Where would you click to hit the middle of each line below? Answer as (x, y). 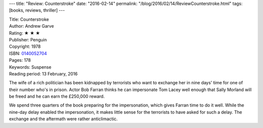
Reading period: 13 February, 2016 (43, 73)
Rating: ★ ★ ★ (25, 33)
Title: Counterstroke (29, 19)
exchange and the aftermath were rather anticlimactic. (63, 119)
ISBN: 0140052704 (28, 53)
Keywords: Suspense (30, 67)
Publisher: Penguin (28, 39)
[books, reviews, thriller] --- (37, 10)
